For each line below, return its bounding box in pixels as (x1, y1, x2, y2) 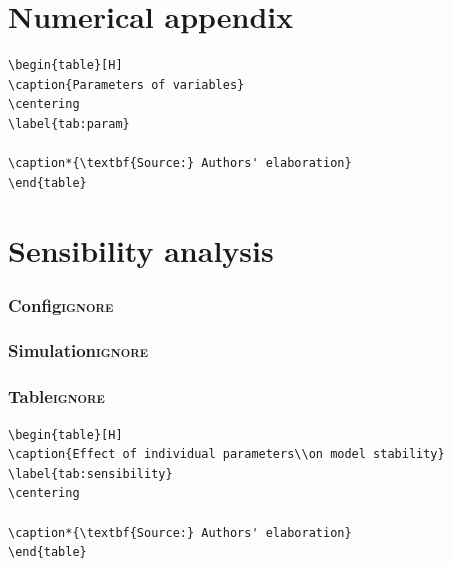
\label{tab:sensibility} (8, 466, 173, 481)
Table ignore (8, 384, 105, 409)
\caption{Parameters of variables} (8, 77, 245, 92)
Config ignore (8, 292, 114, 317)
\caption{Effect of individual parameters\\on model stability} (8, 447, 445, 462)
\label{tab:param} (8, 116, 130, 131)
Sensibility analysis (8, 230, 274, 271)
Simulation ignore (8, 338, 148, 363)
